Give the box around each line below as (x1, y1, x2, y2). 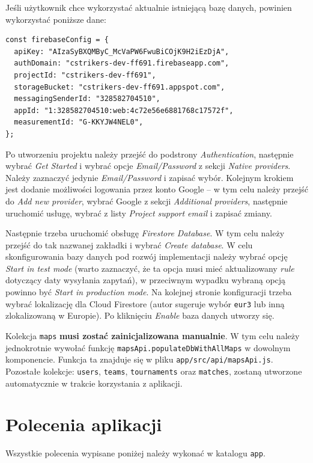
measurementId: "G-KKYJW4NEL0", (14, 118, 144, 127)
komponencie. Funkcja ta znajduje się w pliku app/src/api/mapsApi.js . (5, 353, 273, 366)
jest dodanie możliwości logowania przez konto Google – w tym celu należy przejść (5, 183, 308, 195)
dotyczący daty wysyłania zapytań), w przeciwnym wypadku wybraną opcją (5, 274, 286, 286)
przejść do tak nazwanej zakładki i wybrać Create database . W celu (5, 238, 253, 251)
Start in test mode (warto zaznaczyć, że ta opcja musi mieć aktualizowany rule (5, 262, 294, 274)
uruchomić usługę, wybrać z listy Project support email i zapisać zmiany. (5, 206, 272, 219)
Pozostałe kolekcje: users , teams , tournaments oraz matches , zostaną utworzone (5, 364, 302, 377)
